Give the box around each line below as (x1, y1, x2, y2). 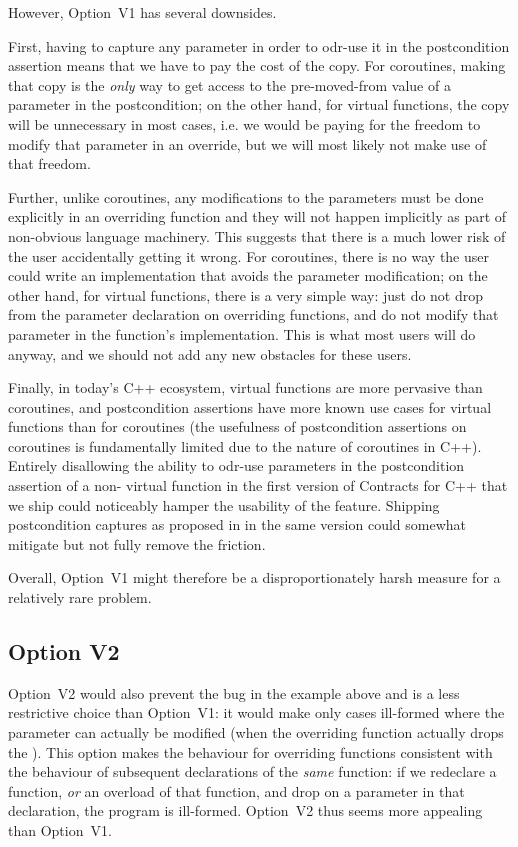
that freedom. (8, 153, 91, 174)
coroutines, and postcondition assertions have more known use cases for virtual (8, 396, 492, 417)
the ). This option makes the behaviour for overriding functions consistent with (8, 741, 493, 762)
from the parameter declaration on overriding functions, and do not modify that (8, 304, 499, 325)
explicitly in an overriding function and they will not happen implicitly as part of (8, 206, 507, 227)
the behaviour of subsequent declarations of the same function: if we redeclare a (8, 761, 497, 782)
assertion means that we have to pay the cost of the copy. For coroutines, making (8, 55, 506, 76)
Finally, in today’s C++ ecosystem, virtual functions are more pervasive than (8, 377, 483, 398)
